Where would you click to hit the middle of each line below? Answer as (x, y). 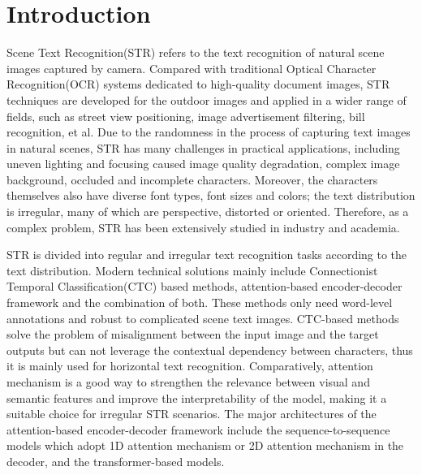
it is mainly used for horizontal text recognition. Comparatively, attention (190, 366)
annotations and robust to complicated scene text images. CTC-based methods (203, 318)
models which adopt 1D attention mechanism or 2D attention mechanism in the (205, 445)
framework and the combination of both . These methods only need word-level (200, 302)
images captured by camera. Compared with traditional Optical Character (192, 68)
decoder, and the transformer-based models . (116, 461)
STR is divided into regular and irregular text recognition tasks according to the (207, 255)
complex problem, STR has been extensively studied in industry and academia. (203, 227)
